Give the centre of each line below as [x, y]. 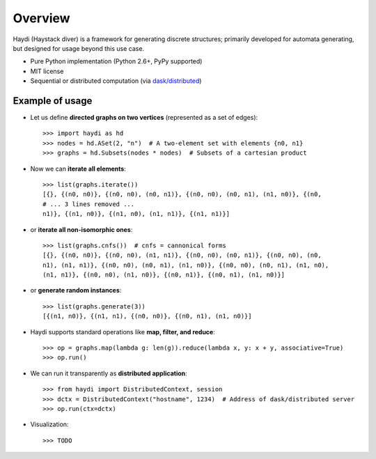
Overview [41, 18]
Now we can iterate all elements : [78, 169]
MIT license [47, 71]
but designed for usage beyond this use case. [79, 48]
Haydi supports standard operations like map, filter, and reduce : [123, 332]
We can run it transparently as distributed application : [109, 373]
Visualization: [49, 424]
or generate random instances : [76, 290]
